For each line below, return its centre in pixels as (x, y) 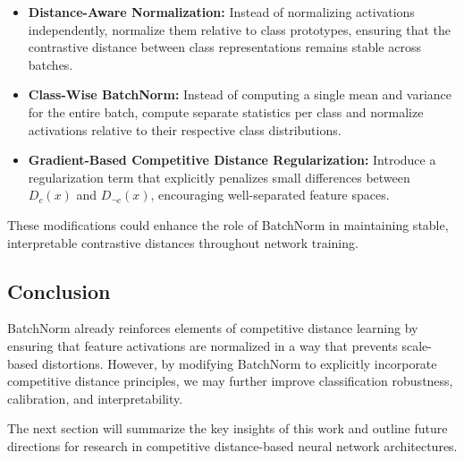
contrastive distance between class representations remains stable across (224, 47)
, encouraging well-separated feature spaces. (270, 195)
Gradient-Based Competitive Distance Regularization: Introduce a (232, 160)
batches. (51, 64)
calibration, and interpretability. (95, 398)
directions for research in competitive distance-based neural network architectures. (232, 445)
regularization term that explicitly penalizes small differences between (219, 177)
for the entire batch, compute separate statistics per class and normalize (226, 111)
